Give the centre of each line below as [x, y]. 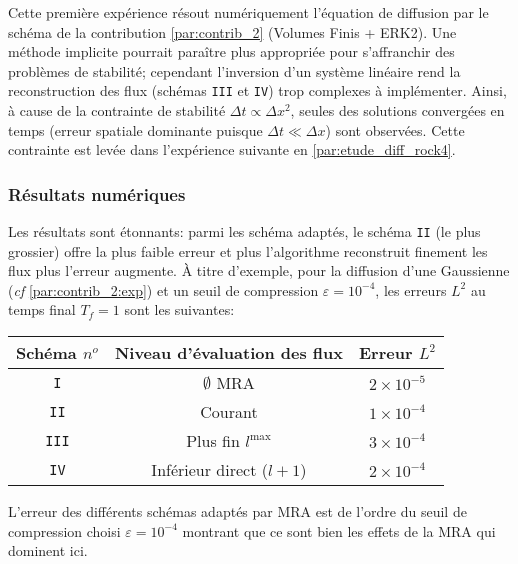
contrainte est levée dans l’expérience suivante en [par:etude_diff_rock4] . [232, 149]
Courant [229, 412]
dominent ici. [48, 550]
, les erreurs [411, 289]
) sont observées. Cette [395, 129]
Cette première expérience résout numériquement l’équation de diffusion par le [248, 12]
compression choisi [64, 530]
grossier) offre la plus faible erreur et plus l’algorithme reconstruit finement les [248, 250]
